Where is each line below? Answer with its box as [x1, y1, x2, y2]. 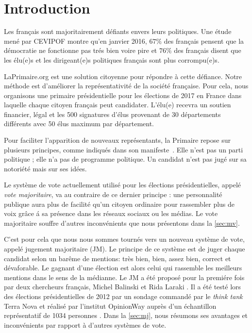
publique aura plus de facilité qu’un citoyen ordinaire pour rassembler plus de [4, 199, 235, 209]
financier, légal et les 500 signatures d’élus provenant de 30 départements [4, 109, 221, 119]
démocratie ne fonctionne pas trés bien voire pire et [4, 45, 157, 55]
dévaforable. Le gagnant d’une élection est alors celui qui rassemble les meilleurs [4, 263, 242, 273]
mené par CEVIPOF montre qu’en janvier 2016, [4, 35, 147, 46]
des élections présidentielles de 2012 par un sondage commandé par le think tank [4, 291, 243, 301]
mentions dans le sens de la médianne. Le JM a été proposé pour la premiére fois [4, 272, 245, 282]
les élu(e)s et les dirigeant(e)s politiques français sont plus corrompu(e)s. [4, 54, 219, 65]
